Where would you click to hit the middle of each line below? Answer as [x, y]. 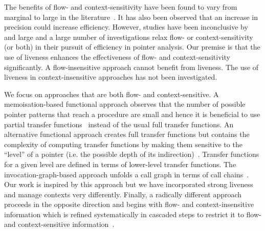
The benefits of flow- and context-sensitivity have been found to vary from [121, 7]
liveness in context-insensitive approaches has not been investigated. [111, 77]
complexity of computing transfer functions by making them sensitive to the [123, 144]
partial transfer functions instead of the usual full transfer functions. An [119, 124]
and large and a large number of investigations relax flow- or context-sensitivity [129, 37]
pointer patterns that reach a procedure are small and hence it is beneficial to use [132, 114]
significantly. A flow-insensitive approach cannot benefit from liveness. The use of [131, 67]
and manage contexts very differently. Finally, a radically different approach [123, 194]
